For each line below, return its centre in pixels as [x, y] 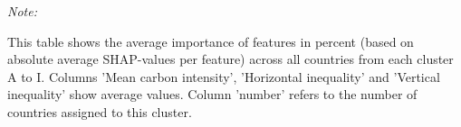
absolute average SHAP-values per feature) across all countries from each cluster [230, 59]
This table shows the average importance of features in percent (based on [211, 41]
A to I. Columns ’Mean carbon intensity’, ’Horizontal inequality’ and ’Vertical [224, 76]
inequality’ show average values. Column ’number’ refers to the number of [212, 94]
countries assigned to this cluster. [100, 111]
